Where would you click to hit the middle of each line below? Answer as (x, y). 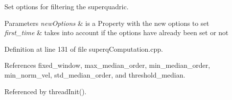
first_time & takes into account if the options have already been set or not (116, 32)
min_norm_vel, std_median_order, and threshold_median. (95, 74)
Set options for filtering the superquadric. (67, 6)
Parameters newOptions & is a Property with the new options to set (107, 23)
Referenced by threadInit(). (46, 91)
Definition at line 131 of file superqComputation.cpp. (84, 49)
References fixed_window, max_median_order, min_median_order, (107, 65)
